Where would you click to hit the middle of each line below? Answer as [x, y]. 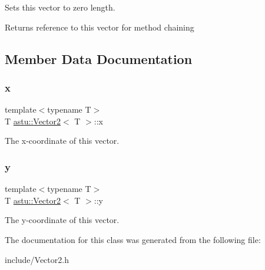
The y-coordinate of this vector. [62, 220]
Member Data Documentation [99, 58]
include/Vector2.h [37, 259]
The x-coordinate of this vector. [62, 141]
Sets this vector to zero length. [60, 7]
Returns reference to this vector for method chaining [100, 27]
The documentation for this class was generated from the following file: [133, 239]
